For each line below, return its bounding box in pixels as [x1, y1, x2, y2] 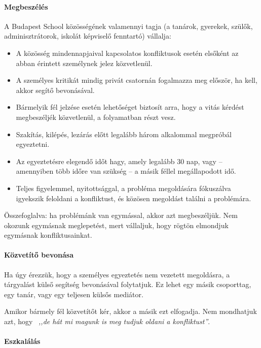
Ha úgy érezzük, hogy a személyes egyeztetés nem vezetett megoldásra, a [4, 269, 230, 279]
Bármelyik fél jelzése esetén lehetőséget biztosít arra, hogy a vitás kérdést [16, 102, 244, 112]
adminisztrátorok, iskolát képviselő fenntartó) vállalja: [4, 30, 171, 41]
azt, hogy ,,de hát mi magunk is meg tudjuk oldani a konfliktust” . [4, 316, 210, 327]
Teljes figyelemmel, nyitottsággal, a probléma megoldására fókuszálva [16, 182, 231, 193]
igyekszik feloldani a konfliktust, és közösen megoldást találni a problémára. [16, 193, 251, 203]
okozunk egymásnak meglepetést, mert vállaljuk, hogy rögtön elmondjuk [4, 219, 229, 230]
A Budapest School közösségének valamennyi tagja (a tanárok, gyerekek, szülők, [4, 20, 253, 31]
